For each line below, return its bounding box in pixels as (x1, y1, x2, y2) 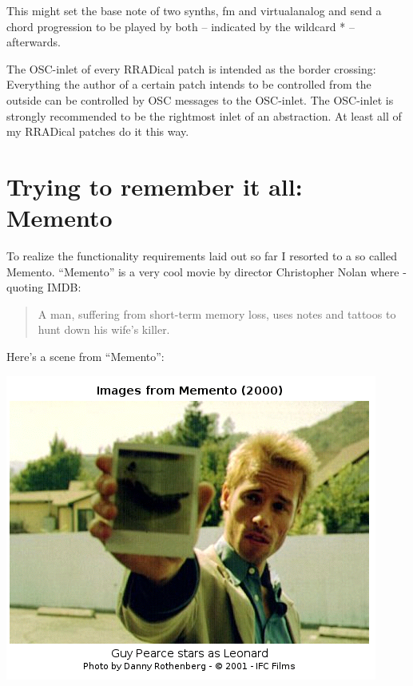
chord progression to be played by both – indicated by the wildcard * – (6, 18, 355, 34)
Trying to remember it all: (6, 169, 303, 202)
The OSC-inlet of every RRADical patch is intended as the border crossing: (6, 60, 376, 77)
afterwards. (6, 34, 61, 50)
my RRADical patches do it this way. (6, 123, 189, 140)
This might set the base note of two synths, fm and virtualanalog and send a (6, 2, 382, 18)
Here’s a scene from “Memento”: (6, 348, 165, 365)
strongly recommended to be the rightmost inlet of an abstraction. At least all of (6, 107, 402, 124)
